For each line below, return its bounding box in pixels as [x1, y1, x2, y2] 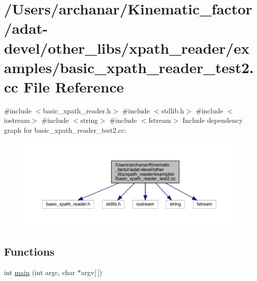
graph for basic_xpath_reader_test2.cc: [4, 125, 127, 135]
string [80, 115, 98, 125]
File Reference [23, 76, 124, 96]
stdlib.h [161, 105, 185, 115]
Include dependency [183, 115, 243, 125]
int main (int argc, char [4, 267, 75, 278]
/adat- [4, 18, 48, 38]
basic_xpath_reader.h [43, 105, 111, 115]
